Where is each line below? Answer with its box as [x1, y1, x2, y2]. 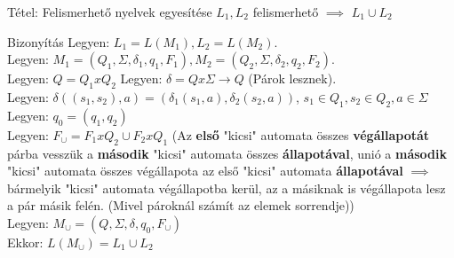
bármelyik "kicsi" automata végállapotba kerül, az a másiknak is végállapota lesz [7, 178, 446, 197]
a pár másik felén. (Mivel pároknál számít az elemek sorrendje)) [7, 196, 354, 215]
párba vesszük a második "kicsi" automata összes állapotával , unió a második [7, 144, 447, 162]
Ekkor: [7, 232, 44, 251]
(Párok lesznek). [248, 69, 337, 88]
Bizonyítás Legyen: [7, 32, 110, 51]
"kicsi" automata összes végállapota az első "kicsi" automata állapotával [7, 161, 403, 180]
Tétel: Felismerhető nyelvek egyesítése [7, 3, 212, 20]
